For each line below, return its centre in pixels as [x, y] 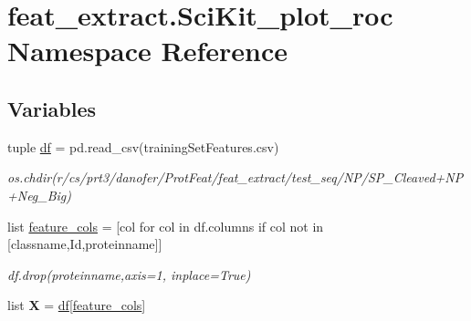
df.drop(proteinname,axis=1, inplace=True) [129, 274]
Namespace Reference [147, 51]
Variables [52, 108]
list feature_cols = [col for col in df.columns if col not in [166, 226]
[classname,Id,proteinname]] [85, 244]
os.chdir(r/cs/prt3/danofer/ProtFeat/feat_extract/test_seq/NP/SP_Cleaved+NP [235, 177]
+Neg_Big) [40, 195]
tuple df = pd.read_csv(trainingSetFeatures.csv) [143, 146]
